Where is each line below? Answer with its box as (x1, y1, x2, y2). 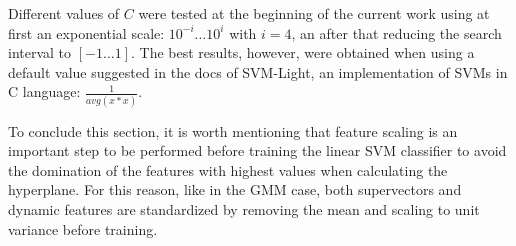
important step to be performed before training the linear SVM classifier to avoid (8, 140, 507, 161)
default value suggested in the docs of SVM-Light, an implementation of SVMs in (8, 61, 508, 82)
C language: (8, 81, 81, 102)
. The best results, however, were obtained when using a (131, 42, 475, 63)
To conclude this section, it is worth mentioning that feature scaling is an (8, 120, 458, 141)
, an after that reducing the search (291, 22, 502, 43)
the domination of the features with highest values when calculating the (8, 159, 448, 180)
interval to (8, 42, 72, 63)
